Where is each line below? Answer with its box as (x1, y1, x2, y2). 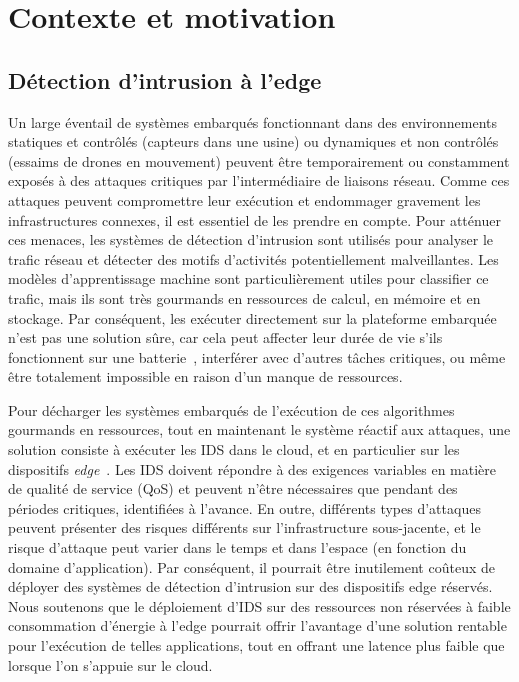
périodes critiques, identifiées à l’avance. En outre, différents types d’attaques (8, 497, 481, 518)
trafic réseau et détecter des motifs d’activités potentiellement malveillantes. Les (8, 248, 499, 269)
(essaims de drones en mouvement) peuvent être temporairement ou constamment (8, 150, 510, 171)
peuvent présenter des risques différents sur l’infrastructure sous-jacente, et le (8, 517, 481, 538)
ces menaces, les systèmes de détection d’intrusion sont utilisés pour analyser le (8, 229, 494, 250)
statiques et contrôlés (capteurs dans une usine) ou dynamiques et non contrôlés (8, 131, 499, 152)
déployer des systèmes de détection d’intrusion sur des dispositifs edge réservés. (8, 576, 493, 597)
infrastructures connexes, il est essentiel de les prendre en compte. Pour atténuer (8, 209, 501, 230)
